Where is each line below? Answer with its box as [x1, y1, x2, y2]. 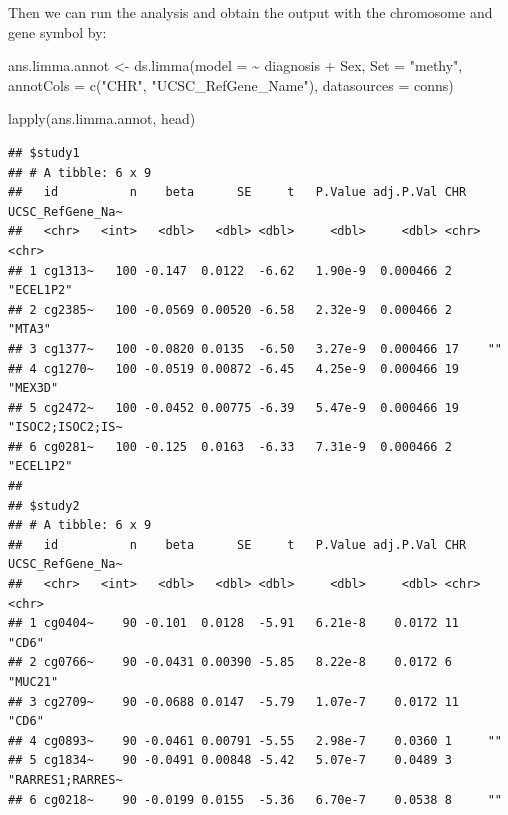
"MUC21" [8, 675, 59, 689]
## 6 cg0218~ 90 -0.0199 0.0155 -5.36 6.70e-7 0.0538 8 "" [8, 792, 502, 807]
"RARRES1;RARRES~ [8, 772, 123, 787]
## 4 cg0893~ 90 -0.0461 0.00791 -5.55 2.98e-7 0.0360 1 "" [8, 733, 502, 748]
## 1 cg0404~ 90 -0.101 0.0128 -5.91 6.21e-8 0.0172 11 [8, 616, 460, 631]
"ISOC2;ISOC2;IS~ [8, 420, 123, 435]
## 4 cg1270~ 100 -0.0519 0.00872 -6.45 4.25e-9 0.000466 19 [8, 361, 460, 376]
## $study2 [8, 498, 80, 513]
